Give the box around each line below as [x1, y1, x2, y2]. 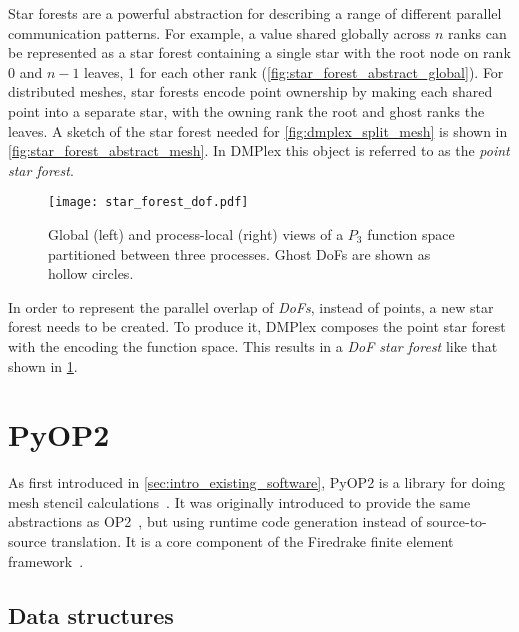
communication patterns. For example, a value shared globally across [8, 22, 431, 43]
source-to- [426, 511, 487, 532]
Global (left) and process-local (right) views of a [48, 224, 344, 244]
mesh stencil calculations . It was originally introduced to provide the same [8, 491, 471, 512]
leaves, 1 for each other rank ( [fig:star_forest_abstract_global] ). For [84, 61, 504, 82]
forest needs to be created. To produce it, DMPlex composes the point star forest [8, 316, 506, 337]
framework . [8, 550, 84, 571]
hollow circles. [48, 263, 134, 284]
